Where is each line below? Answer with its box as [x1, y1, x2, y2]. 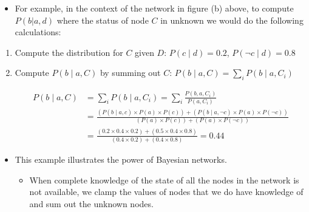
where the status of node [56, 13, 149, 26]
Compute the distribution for [15, 46, 123, 58]
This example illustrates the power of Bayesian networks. [15, 153, 227, 166]
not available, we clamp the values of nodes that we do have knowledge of [29, 185, 304, 198]
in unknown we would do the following [160, 13, 304, 26]
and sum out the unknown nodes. [29, 197, 154, 210]
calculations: [15, 26, 61, 38]
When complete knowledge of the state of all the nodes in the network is [29, 173, 299, 186]
